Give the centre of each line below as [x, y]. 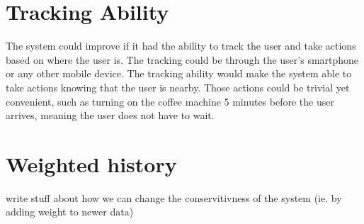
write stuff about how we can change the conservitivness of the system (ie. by [174, 197]
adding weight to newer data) [70, 212]
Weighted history [91, 163]
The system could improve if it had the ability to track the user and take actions [181, 46]
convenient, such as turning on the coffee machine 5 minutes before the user [170, 101]
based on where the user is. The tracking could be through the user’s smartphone [182, 59]
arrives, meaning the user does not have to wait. [110, 115]
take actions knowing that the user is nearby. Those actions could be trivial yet [178, 87]
